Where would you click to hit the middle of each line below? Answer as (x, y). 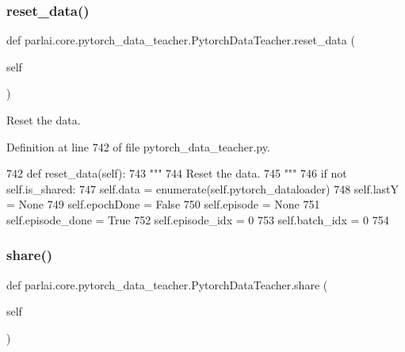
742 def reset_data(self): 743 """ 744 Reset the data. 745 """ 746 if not (177, 173)
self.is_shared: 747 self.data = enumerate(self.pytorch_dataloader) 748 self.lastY (202, 188)
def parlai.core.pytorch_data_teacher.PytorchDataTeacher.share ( (167, 284)
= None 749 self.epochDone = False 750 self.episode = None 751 (163, 204)
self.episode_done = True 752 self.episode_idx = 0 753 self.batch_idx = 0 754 (198, 219)
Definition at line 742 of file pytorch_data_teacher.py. (138, 146)
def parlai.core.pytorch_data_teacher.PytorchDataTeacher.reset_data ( (181, 40)
